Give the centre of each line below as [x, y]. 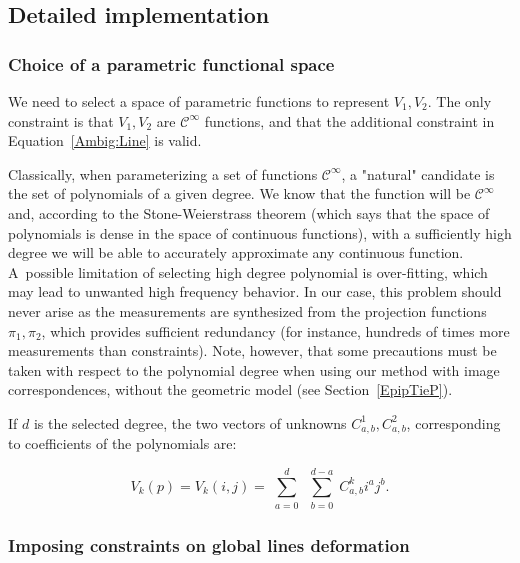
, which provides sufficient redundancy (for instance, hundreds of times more [275, 330]
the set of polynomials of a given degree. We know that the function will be [239, 193]
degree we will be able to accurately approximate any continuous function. [236, 252]
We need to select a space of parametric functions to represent [199, 101]
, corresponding [453, 422]
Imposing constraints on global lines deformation [209, 545]
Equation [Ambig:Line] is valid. [105, 140]
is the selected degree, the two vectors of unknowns [190, 422]
